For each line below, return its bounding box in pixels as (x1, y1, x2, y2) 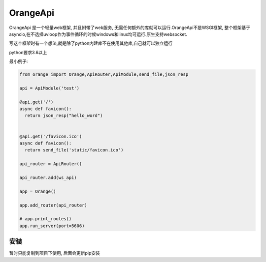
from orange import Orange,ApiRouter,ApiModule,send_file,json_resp (19, 72, 189, 77)
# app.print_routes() (19, 216, 72, 222)
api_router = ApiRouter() (19, 161, 82, 167)
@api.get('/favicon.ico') (19, 133, 82, 139)
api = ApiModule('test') (19, 85, 80, 91)
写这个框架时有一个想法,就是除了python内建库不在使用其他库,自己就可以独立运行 (9, 40, 172, 46)
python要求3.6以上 (9, 49, 47, 55)
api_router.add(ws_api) (19, 175, 77, 180)
